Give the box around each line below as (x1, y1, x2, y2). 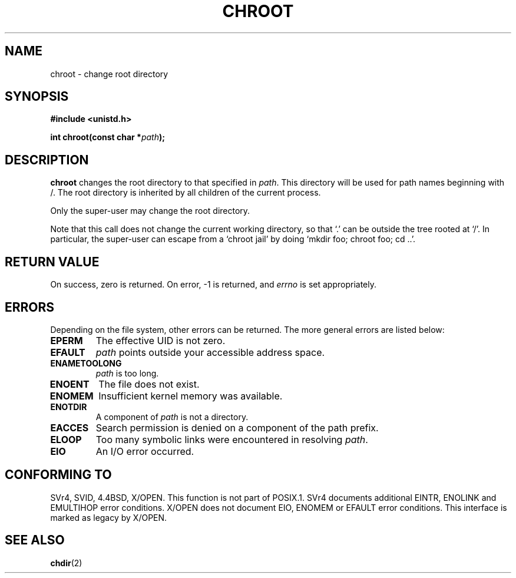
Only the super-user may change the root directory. (50, 206, 250, 216)
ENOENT (49, 378, 90, 390)
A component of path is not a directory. (95, 411, 249, 422)
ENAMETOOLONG (50, 358, 122, 368)
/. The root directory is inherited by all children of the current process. (50, 187, 321, 198)
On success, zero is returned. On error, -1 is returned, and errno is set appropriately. (50, 279, 376, 290)
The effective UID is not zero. (95, 334, 226, 346)
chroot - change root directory (50, 68, 168, 79)
